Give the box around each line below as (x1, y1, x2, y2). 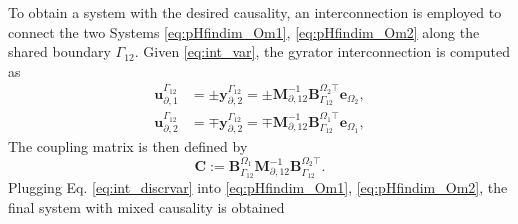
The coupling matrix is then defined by (8, 136, 248, 157)
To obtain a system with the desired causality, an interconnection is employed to (8, 2, 502, 22)
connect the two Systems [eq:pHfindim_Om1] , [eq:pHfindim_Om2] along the (8, 21, 480, 42)
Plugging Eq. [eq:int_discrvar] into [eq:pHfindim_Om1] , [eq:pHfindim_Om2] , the (8, 177, 508, 198)
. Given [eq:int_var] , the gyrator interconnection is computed (134, 41, 511, 62)
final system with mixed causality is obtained (8, 196, 285, 217)
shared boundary (8, 41, 111, 62)
